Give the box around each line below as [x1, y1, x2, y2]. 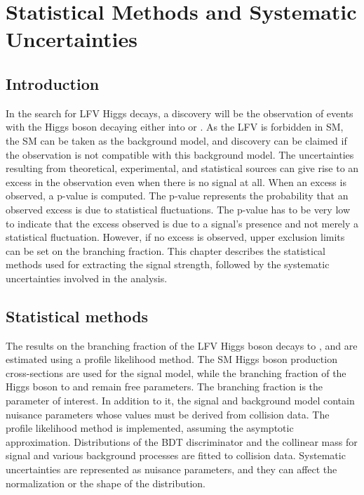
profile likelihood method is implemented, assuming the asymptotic [6, 421, 294, 435]
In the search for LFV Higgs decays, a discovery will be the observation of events [6, 105, 353, 120]
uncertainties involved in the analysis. [6, 270, 168, 285]
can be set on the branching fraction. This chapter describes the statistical [6, 243, 325, 258]
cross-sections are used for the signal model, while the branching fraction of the [6, 365, 346, 380]
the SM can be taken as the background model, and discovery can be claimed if [6, 133, 347, 147]
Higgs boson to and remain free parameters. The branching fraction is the [6, 379, 323, 394]
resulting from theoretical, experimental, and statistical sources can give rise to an [6, 161, 359, 176]
